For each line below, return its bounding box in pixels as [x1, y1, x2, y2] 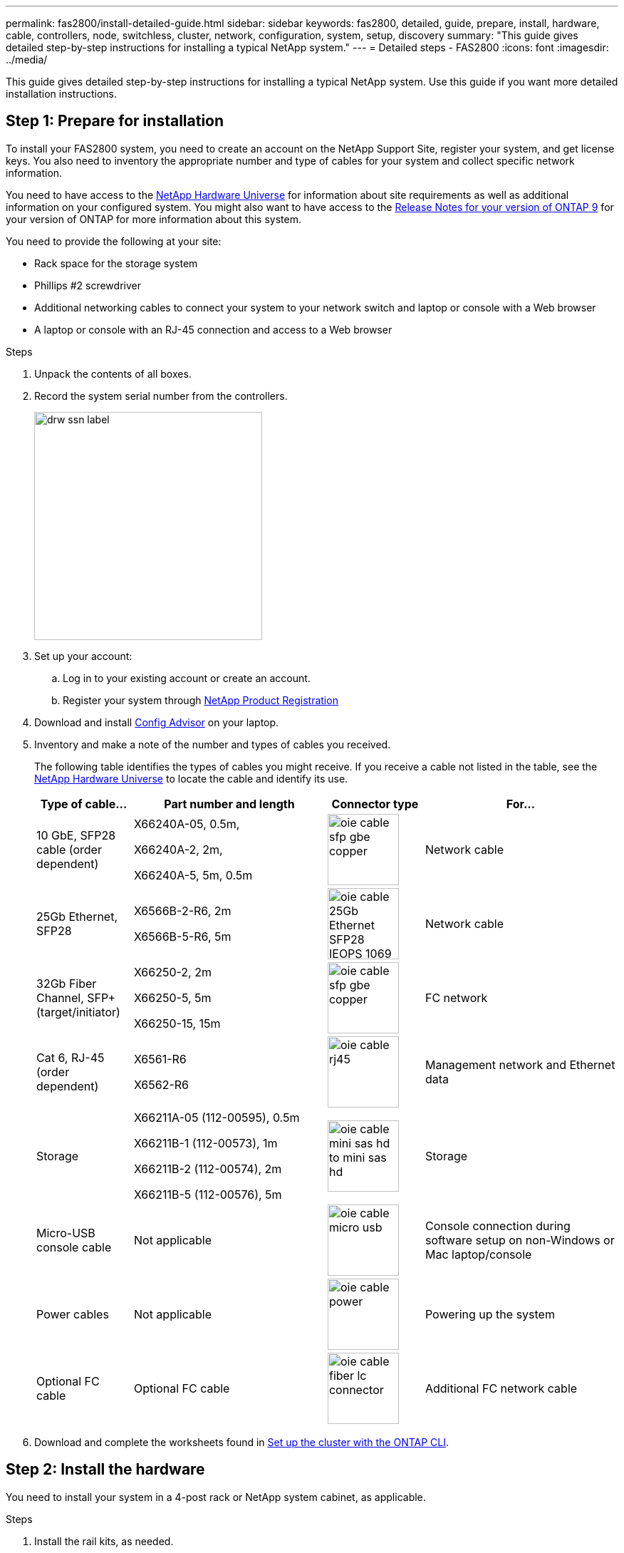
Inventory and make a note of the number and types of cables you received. [34, 738, 391, 750]
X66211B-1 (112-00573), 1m [133, 1135, 278, 1150]
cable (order [36, 842, 102, 857]
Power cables [36, 1306, 109, 1321]
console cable [36, 1239, 112, 1254]
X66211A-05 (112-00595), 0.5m [133, 1110, 300, 1125]
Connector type [331, 796, 419, 811]
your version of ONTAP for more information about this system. [6, 212, 301, 225]
